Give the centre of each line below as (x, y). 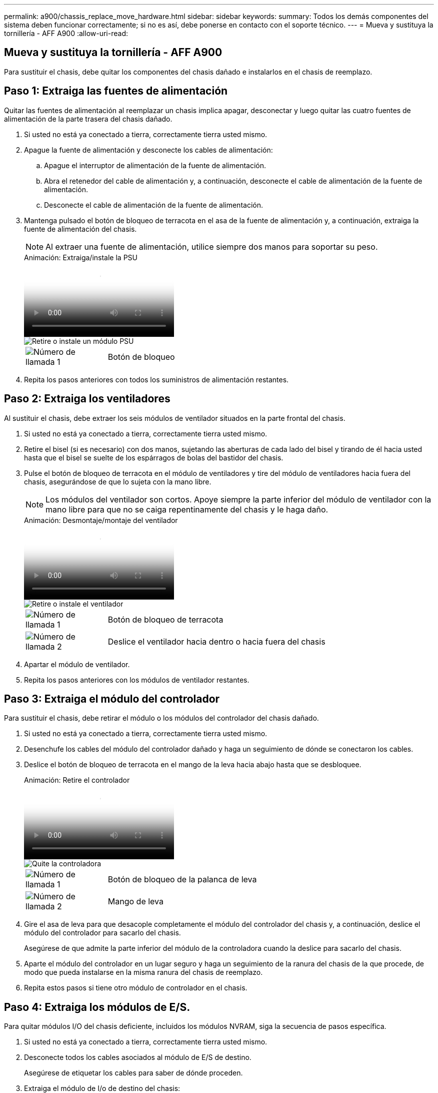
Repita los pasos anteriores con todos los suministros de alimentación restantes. (156, 379)
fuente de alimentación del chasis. (80, 229)
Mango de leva (136, 902)
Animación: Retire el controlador (77, 780)
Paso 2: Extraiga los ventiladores (87, 399)
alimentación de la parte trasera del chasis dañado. (88, 119)
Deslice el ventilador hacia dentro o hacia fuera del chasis (216, 641)
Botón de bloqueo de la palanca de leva (182, 880)
